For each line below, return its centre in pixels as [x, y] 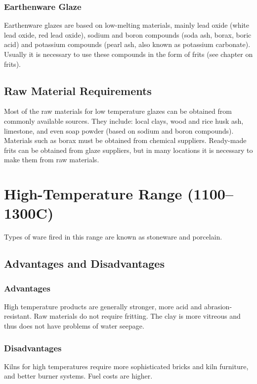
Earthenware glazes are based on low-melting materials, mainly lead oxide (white [127, 25]
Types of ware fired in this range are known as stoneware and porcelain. [113, 237]
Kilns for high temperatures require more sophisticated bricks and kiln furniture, [126, 366]
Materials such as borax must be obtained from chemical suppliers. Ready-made [125, 140]
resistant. [18, 316]
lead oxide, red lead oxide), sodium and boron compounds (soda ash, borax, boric [128, 34]
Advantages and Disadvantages [84, 264]
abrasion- [218, 306]
